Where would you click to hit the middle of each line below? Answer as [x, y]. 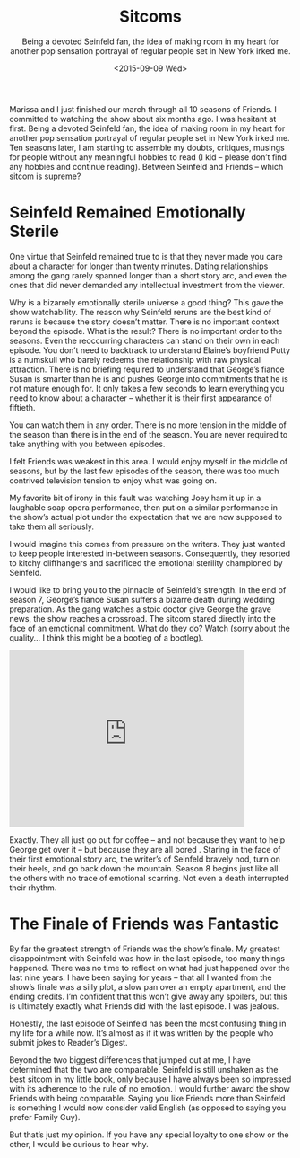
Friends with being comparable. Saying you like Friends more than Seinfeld [147, 1098]
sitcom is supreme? [45, 176]
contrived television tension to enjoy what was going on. [113, 480]
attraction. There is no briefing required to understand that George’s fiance [147, 369]
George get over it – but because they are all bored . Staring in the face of [145, 849]
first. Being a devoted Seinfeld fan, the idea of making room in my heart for [147, 128]
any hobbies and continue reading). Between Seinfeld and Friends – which [146, 166]
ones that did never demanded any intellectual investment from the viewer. [147, 285]
